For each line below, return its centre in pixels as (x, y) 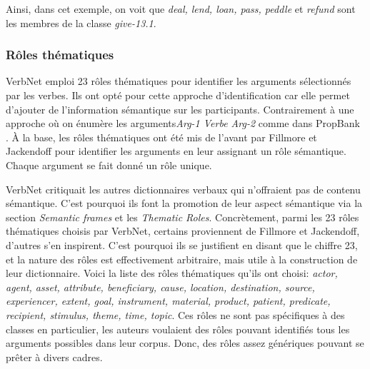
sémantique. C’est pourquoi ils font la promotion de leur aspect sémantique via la (184, 203)
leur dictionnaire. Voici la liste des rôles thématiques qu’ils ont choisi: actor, (172, 273)
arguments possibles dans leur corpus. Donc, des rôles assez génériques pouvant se (185, 343)
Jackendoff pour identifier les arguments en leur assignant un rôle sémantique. (176, 151)
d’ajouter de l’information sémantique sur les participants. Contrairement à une (180, 109)
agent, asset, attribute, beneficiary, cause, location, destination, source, (160, 287)
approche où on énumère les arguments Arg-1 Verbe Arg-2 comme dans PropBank (183, 123)
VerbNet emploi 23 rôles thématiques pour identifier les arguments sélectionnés (179, 81)
